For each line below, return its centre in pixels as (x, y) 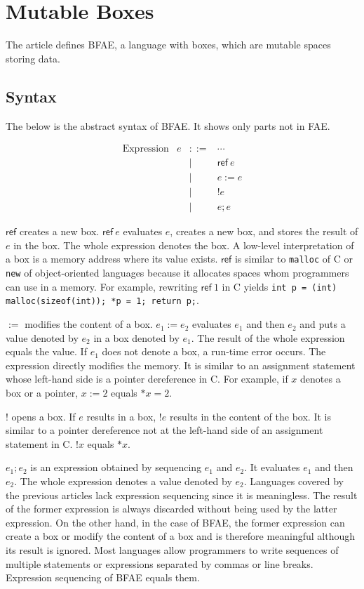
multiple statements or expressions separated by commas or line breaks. (160, 563)
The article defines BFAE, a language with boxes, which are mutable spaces (168, 45)
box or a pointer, (42, 393)
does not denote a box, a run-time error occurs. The (214, 351)
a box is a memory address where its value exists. (112, 259)
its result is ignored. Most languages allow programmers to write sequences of (172, 549)
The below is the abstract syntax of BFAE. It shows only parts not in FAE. (168, 125)
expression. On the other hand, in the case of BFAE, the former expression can (175, 522)
